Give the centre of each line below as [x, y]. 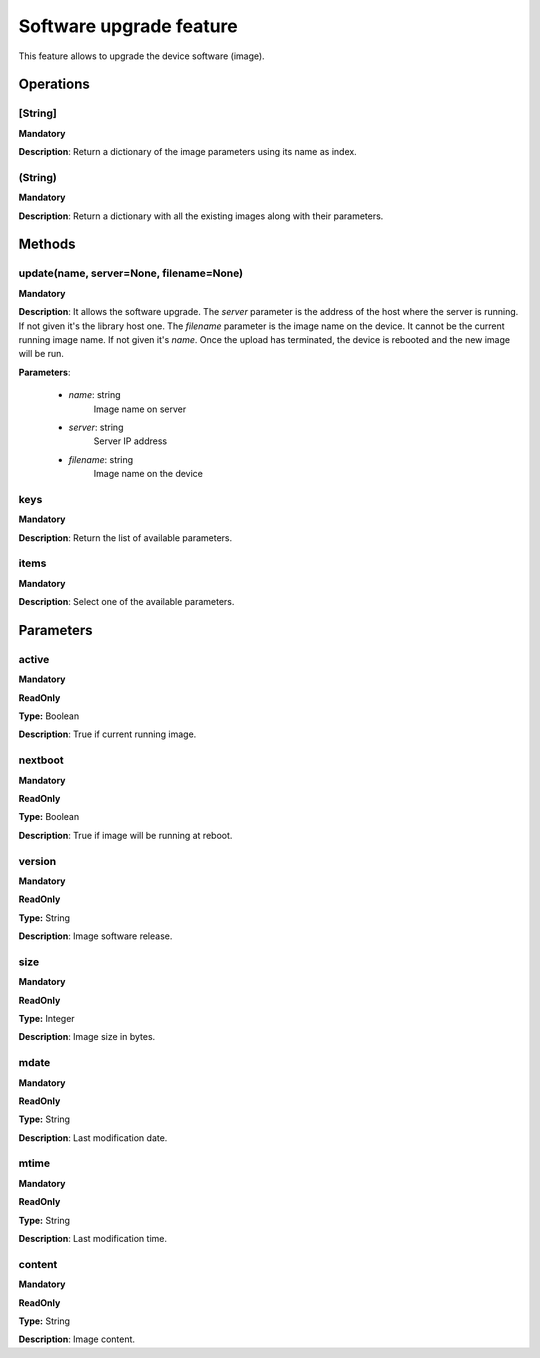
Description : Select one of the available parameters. [126, 602]
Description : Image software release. [95, 936]
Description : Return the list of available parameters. [125, 537]
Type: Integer [46, 1019]
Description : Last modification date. [93, 1137]
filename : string [101, 459]
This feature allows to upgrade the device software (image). [141, 56]
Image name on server [140, 409]
